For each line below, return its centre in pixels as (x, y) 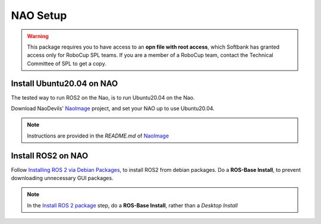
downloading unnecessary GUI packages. (62, 178)
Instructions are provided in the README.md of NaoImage (98, 136)
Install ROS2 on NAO (50, 156)
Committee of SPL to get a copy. (67, 63)
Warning (38, 36)
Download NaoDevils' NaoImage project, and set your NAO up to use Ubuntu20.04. (113, 108)
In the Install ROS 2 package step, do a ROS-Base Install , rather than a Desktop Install (132, 205)
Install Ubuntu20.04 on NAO (64, 83)
